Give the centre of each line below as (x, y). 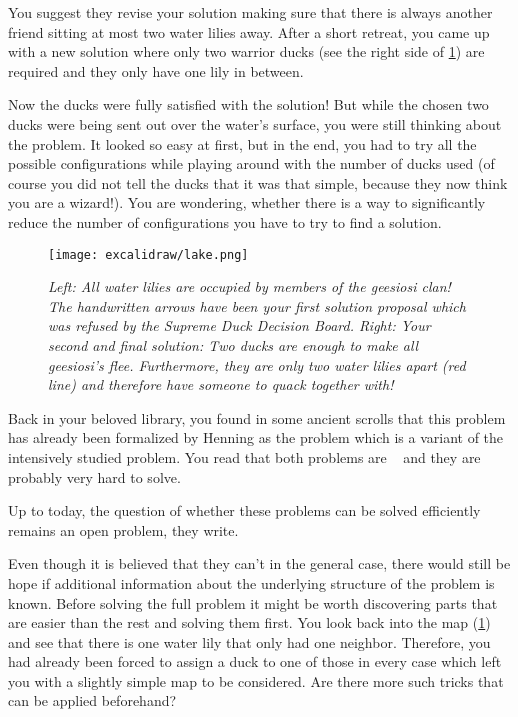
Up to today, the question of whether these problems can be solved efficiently (244, 510)
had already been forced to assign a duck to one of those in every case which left (255, 661)
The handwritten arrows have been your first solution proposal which (257, 305)
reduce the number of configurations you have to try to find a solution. (225, 221)
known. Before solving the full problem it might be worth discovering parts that (253, 602)
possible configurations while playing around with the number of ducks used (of (251, 163)
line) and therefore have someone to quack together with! (221, 384)
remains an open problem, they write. (123, 529)
